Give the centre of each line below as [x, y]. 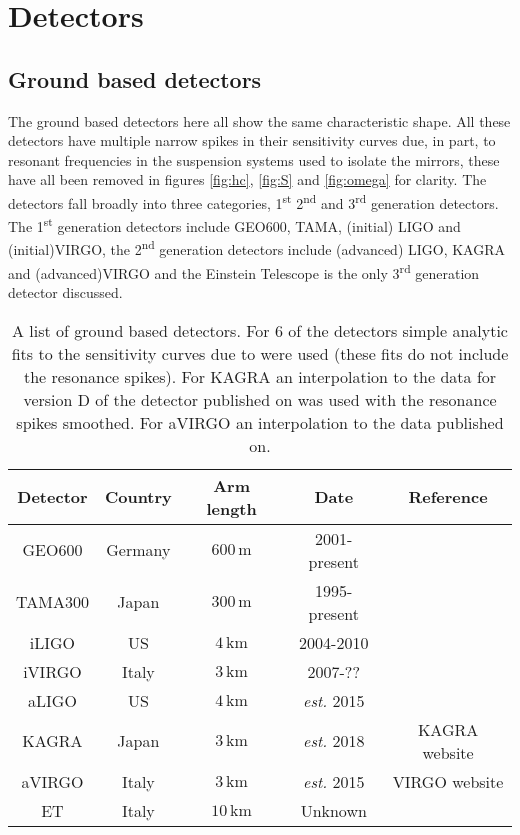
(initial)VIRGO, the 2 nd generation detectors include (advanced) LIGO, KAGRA [257, 248]
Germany [138, 550]
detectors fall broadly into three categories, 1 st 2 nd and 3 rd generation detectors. [253, 201]
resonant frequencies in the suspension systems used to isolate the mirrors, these [254, 159]
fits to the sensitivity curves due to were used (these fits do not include [260, 353]
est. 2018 [334, 741]
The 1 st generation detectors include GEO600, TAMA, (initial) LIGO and [234, 224]
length [231, 508]
